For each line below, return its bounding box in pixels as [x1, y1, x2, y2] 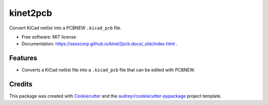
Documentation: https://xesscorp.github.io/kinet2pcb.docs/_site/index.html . [21, 41, 178, 47]
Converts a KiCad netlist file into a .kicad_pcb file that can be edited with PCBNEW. [21, 67, 196, 73]
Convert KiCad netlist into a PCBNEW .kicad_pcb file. [9, 25, 122, 31]
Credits [9, 80, 33, 89]
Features [9, 54, 37, 62]
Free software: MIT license [21, 34, 76, 40]
